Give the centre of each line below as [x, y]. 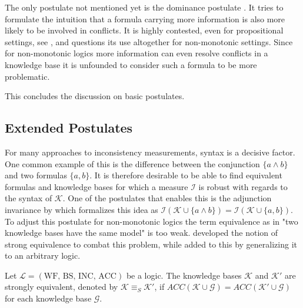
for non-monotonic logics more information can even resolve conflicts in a [136, 53]
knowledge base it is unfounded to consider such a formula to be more [131, 64]
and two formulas [36, 175]
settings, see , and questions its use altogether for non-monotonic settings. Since [149, 41]
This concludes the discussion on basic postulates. [95, 96]
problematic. [27, 76]
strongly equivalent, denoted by [61, 287]
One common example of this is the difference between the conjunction [132, 163]
